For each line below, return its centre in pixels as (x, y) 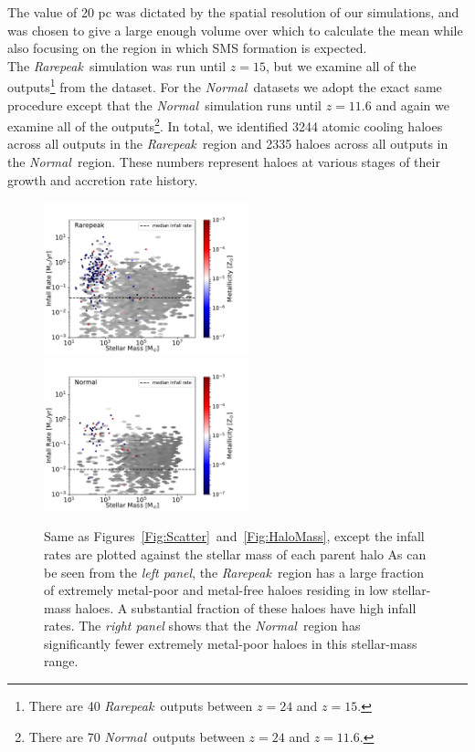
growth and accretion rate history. (103, 179)
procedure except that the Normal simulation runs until (165, 104)
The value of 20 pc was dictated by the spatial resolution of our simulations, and (233, 12)
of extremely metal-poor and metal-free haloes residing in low (216, 590)
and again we (412, 104)
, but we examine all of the (341, 65)
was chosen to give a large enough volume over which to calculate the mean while (235, 30)
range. (61, 661)
